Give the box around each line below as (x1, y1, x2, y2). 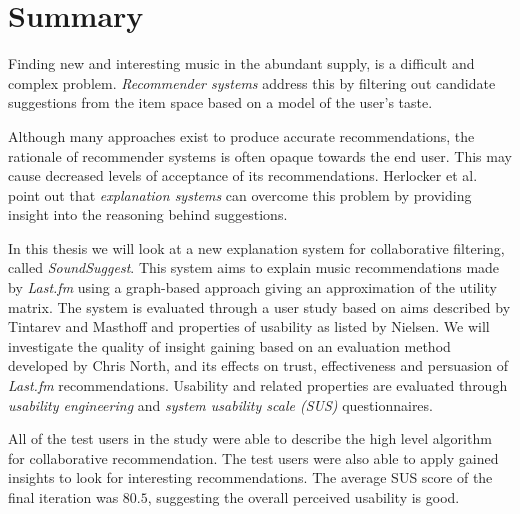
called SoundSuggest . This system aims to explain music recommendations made (8, 257, 500, 278)
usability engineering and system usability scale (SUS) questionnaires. (8, 394, 433, 415)
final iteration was (8, 487, 119, 507)
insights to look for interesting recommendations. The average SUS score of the (8, 467, 493, 488)
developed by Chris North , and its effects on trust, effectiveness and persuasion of (8, 355, 509, 376)
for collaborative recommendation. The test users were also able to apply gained (8, 447, 499, 468)
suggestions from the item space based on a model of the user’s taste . (8, 92, 433, 113)
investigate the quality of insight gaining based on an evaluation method (8, 335, 451, 356)
